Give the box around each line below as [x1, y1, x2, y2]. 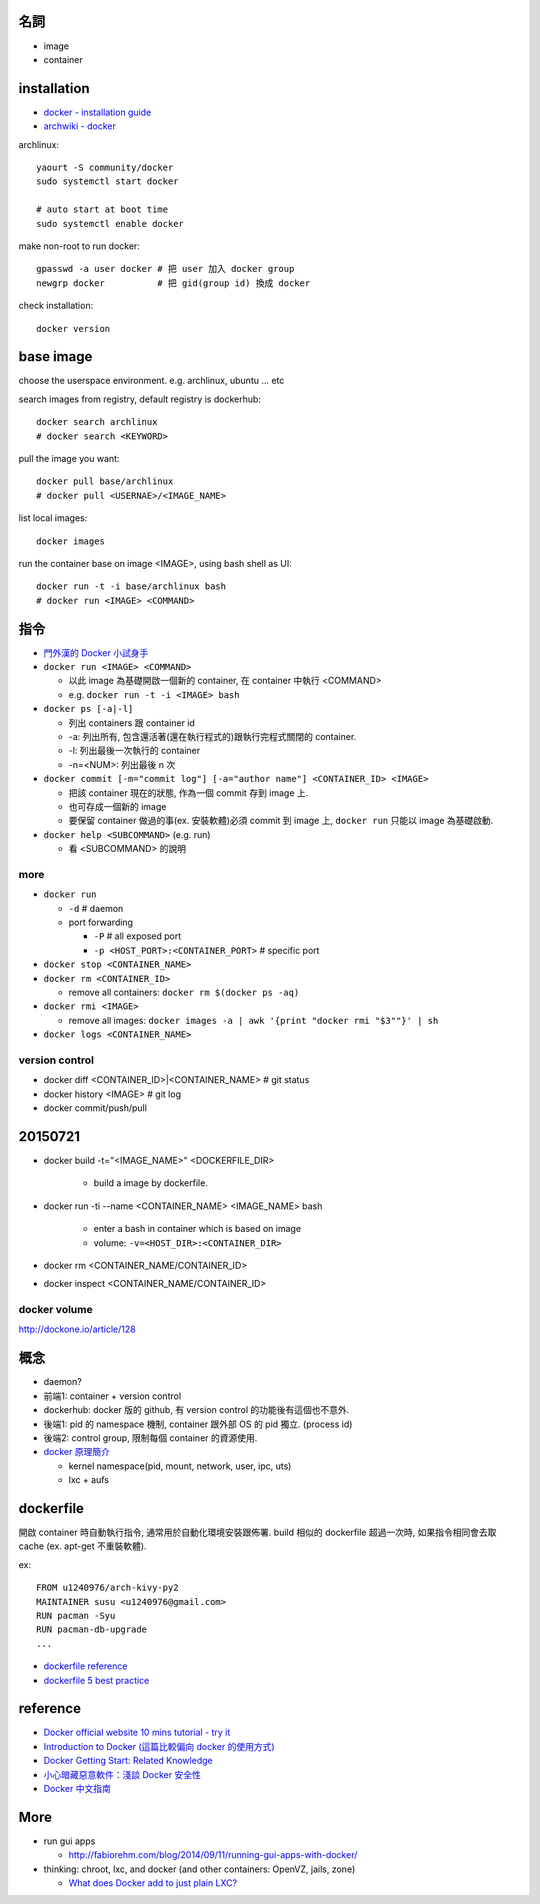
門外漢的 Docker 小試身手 [43, 646, 149, 659]
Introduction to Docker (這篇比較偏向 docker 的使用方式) [43, 1740, 275, 1752]
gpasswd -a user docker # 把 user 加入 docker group [36, 263, 295, 275]
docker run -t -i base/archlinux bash [36, 581, 227, 592]
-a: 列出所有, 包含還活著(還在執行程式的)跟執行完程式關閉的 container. [68, 730, 357, 742]
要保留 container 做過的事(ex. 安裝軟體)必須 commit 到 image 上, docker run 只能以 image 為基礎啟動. [68, 815, 494, 827]
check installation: [18, 300, 94, 312]
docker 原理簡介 [43, 1446, 110, 1458]
